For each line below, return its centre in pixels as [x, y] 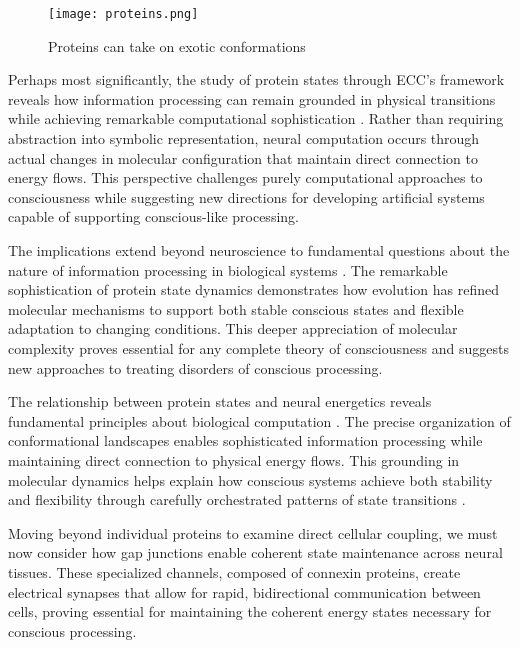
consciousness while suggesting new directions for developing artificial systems [246, 196]
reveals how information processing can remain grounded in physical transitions [252, 98]
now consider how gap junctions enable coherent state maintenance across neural [255, 552]
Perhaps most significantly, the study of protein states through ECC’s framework [256, 79]
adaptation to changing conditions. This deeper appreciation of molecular [233, 328]
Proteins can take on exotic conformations [177, 45]
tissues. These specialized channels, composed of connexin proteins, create [234, 571]
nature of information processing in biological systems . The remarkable [228, 269]
